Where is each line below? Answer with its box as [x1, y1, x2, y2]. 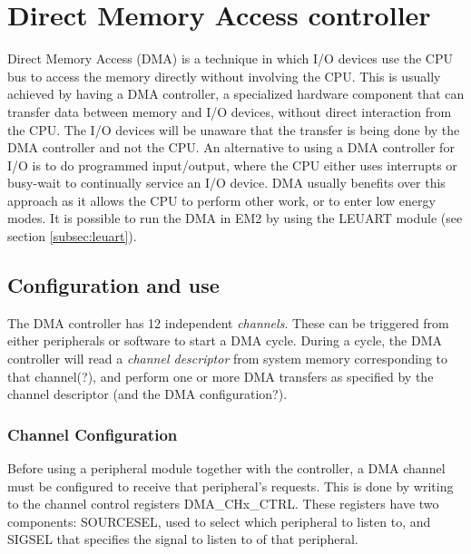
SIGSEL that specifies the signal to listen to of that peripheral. [7, 530, 358, 549]
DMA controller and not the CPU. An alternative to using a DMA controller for [7, 138, 455, 157]
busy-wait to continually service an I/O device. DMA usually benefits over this [7, 173, 446, 192]
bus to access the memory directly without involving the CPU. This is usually [7, 66, 441, 85]
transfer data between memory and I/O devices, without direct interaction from [7, 102, 452, 121]
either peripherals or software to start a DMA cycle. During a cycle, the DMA [7, 331, 443, 350]
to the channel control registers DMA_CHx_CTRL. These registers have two [7, 494, 439, 513]
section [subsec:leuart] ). [7, 227, 137, 246]
